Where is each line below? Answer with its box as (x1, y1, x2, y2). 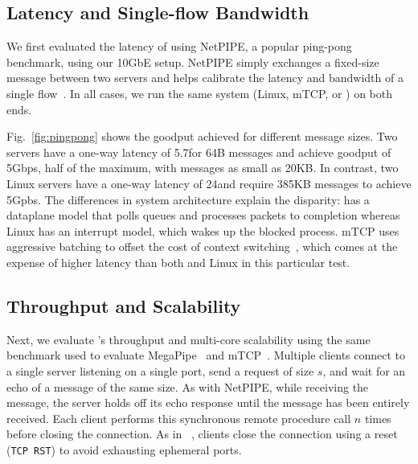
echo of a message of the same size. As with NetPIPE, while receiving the (6, 378, 369, 395)
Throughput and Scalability (6, 293, 241, 318)
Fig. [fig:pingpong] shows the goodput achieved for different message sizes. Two (6, 128, 398, 145)
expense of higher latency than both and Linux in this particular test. (6, 253, 350, 270)
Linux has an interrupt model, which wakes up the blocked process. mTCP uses (6, 222, 400, 239)
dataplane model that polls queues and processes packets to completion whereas (6, 207, 400, 224)
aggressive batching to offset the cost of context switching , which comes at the (6, 238, 398, 255)
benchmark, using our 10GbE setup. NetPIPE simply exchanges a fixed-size (6, 53, 379, 70)
